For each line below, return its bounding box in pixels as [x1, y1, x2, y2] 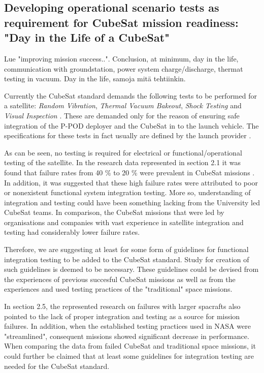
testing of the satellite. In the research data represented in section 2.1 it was [4, 157, 241, 168]
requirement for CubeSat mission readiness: [4, 14, 239, 30]
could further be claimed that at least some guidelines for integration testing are [4, 351, 254, 361]
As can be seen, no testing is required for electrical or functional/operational [4, 147, 242, 158]
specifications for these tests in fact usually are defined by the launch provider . [4, 130, 251, 141]
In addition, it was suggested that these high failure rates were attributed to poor [4, 177, 258, 188]
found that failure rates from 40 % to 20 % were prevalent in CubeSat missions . [4, 167, 255, 177]
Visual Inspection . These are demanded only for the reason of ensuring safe [4, 110, 240, 120]
